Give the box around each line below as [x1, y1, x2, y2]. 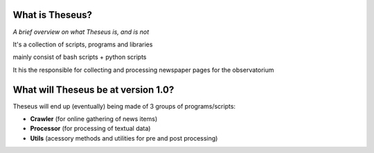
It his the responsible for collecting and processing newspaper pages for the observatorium [12, 66, 274, 74]
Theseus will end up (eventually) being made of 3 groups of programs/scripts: [12, 102, 235, 110]
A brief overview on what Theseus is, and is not [12, 28, 149, 36]
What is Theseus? [12, 9, 93, 21]
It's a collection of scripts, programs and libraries [12, 40, 153, 48]
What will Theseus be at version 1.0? [12, 84, 175, 96]
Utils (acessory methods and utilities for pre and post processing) [30, 134, 218, 142]
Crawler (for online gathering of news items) [30, 114, 158, 123]
